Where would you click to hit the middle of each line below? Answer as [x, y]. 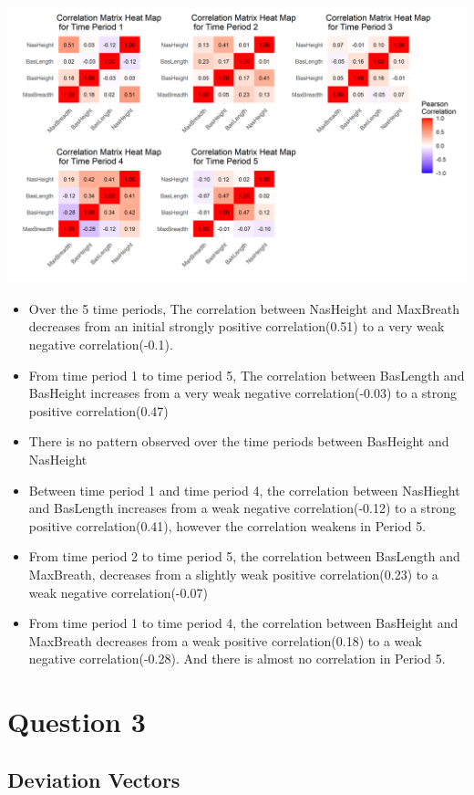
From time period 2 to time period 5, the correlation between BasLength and [244, 556]
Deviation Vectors [94, 779]
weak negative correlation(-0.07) [118, 592]
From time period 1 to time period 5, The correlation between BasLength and [247, 375]
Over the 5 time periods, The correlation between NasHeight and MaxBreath [244, 308]
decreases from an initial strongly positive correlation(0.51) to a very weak [237, 326]
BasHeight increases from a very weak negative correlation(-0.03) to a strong [243, 393]
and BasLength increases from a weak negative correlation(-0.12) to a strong [242, 508]
